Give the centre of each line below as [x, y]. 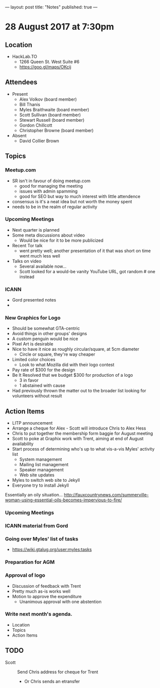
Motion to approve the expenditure [47, 596]
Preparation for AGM [30, 562]
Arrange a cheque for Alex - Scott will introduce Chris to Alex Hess [79, 428]
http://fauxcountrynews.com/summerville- [107, 495]
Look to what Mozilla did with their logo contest [67, 365]
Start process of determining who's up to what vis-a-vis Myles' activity [83, 449]
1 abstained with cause [42, 386]
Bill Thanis [30, 104]
